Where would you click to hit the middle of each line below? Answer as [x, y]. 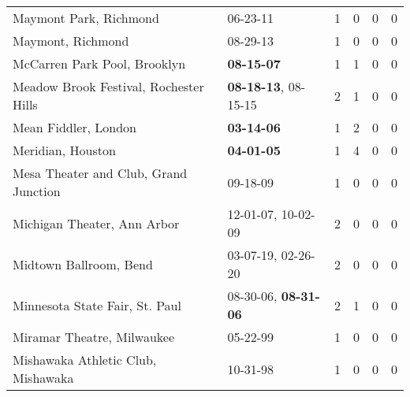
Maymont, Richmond [71, 41]
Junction [37, 191]
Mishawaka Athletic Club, [85, 360]
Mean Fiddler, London [75, 127]
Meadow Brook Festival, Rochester [108, 86]
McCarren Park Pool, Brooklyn [99, 63]
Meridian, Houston [64, 150]
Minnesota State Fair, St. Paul [97, 305]
